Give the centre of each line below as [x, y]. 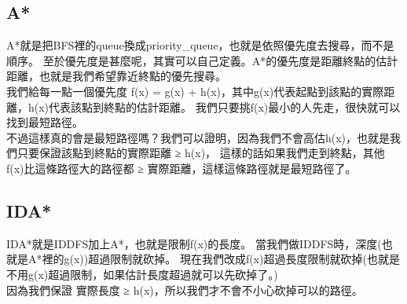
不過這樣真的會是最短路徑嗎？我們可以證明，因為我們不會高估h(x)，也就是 [198, 137]
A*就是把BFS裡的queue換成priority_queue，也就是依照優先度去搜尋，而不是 [200, 45]
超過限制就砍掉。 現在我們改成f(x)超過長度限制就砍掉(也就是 [244, 259]
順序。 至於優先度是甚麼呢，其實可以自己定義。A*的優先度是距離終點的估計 [202, 60]
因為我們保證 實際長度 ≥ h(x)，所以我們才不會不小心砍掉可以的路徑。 [185, 289]
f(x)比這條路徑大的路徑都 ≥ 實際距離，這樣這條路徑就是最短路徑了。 [181, 168]
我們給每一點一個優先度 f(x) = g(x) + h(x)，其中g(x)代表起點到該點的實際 [195, 91]
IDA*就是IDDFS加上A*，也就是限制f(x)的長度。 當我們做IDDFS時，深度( [194, 243]
